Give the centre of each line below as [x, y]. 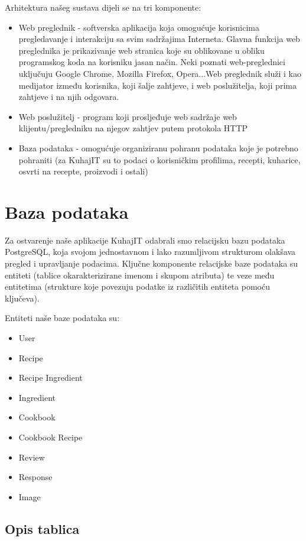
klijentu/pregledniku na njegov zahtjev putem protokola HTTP [133, 128]
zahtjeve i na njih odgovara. [69, 97]
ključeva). [22, 298]
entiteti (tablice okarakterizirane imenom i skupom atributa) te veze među [140, 275]
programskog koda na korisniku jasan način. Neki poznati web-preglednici [152, 62]
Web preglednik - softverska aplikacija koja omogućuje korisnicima [139, 27]
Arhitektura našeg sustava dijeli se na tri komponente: [103, 7]
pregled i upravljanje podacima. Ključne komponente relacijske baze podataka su [152, 263]
